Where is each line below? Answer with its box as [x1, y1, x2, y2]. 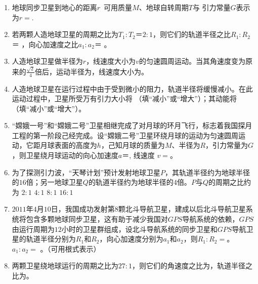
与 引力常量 [192, 2, 231, 12]
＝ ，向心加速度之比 [12, 38, 78, 49]
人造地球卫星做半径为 [12, 56, 83, 66]
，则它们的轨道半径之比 [153, 29, 231, 39]
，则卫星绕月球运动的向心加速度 [12, 150, 118, 160]
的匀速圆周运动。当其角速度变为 [139, 56, 245, 66]
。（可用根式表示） [40, 243, 101, 254]
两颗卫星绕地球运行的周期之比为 [12, 260, 118, 271]
